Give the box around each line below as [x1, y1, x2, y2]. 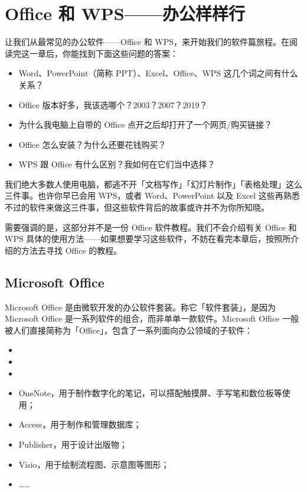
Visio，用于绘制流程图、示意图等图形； [18, 458, 169, 470]
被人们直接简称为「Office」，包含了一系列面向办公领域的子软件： [5, 323, 253, 336]
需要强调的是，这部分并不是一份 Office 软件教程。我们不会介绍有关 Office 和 [5, 221, 297, 233]
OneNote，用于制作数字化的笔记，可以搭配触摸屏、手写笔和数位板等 [18, 387, 282, 399]
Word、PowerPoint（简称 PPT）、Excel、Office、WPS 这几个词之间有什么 [18, 67, 298, 79]
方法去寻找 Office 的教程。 [21, 244, 122, 256]
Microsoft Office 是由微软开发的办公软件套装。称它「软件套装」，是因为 [5, 300, 276, 313]
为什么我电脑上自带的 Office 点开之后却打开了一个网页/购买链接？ [18, 118, 273, 131]
